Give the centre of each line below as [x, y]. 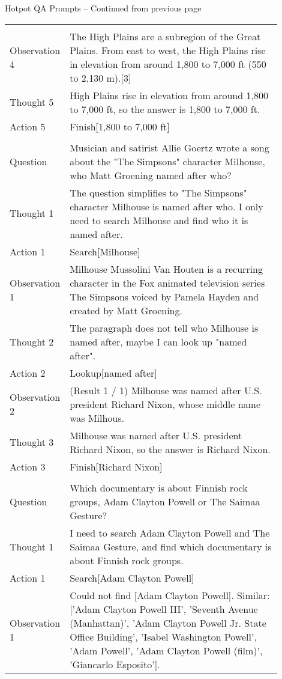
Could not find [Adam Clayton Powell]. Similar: [170, 595]
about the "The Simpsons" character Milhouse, [167, 161]
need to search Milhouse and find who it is [159, 220]
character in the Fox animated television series [167, 282]
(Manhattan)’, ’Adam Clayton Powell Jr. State [168, 623]
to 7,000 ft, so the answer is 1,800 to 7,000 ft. [165, 109]
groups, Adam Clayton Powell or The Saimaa [165, 501]
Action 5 [28, 126]
